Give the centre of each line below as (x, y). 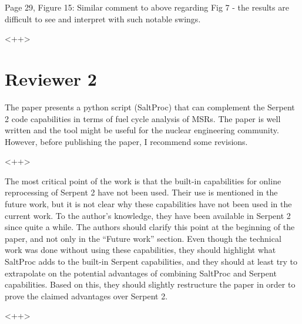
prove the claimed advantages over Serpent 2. (86, 296)
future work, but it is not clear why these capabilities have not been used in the (148, 204)
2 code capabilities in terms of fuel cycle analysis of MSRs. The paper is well (143, 118)
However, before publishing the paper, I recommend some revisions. (126, 141)
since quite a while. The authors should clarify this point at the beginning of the (150, 227)
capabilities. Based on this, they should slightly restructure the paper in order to (150, 284)
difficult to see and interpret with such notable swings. (103, 18)
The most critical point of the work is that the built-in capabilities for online (143, 180)
